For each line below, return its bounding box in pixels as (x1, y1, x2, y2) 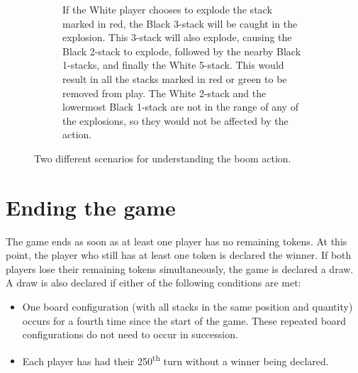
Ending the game (6, 192, 176, 221)
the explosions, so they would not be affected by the (62, 113, 289, 128)
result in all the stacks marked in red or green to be (62, 71, 287, 86)
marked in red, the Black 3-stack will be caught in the (62, 16, 298, 30)
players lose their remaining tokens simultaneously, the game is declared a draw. (6, 261, 354, 276)
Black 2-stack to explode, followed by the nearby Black (62, 43, 301, 58)
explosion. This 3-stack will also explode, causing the (62, 30, 292, 45)
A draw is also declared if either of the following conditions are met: (6, 275, 301, 290)
